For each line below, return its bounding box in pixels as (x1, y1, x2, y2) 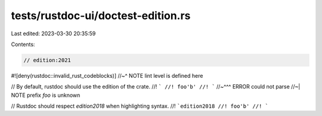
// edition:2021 (23, 57, 72, 63)
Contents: (11, 41, 35, 48)
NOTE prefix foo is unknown (11, 91, 80, 99)
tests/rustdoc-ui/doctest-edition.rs (11, 9, 191, 22)
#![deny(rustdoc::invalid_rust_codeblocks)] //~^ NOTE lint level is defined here (11, 72, 203, 79)
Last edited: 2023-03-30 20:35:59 (11, 30, 96, 37)
